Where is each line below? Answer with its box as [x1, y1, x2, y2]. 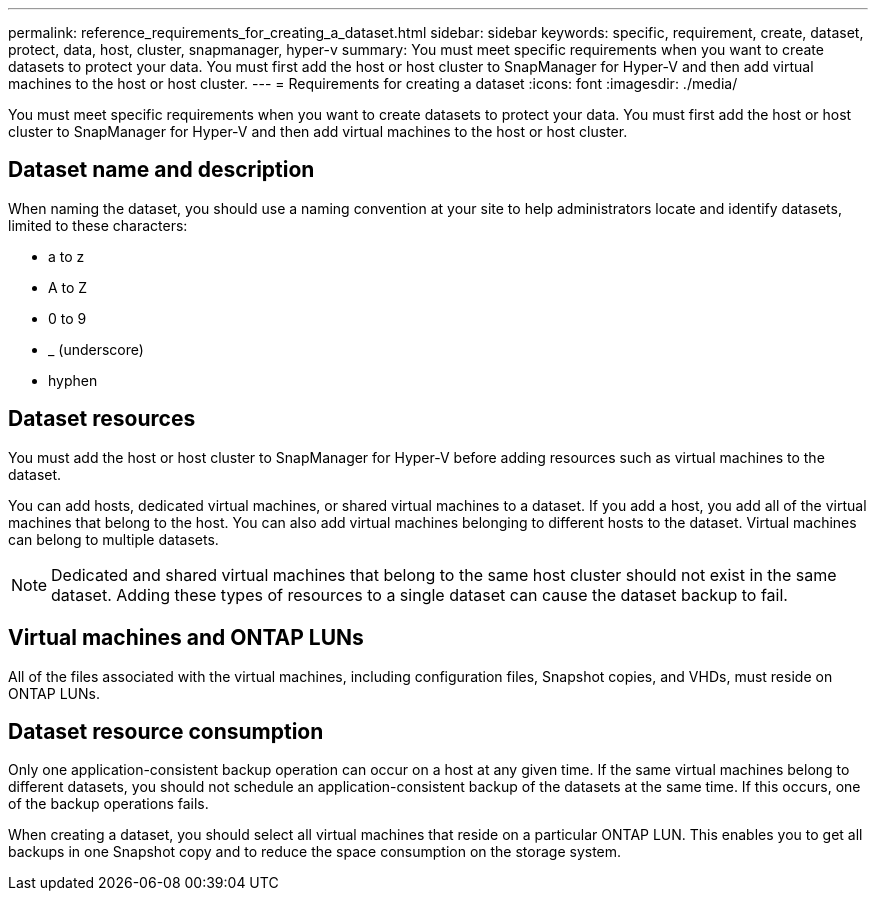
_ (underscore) [48, 340, 144, 358]
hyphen [48, 371, 98, 389]
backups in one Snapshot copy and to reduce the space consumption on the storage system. [8, 843, 622, 861]
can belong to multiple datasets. [8, 530, 219, 548]
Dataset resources [8, 406, 196, 432]
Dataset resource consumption [8, 718, 324, 744]
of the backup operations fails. [8, 795, 209, 813]
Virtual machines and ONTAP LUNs [8, 625, 364, 651]
